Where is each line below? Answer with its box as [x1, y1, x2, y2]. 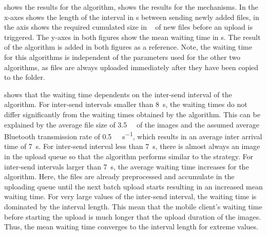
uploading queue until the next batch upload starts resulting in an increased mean [4, 181, 263, 191]
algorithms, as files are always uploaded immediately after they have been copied [4, 61, 259, 72]
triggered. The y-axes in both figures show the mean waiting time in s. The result [4, 31, 261, 42]
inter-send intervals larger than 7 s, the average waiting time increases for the [4, 161, 249, 172]
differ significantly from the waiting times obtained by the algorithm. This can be [4, 109, 260, 119]
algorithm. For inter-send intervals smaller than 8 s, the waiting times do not [4, 99, 247, 110]
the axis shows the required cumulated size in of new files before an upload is [4, 22, 253, 32]
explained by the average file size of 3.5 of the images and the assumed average [4, 119, 259, 130]
